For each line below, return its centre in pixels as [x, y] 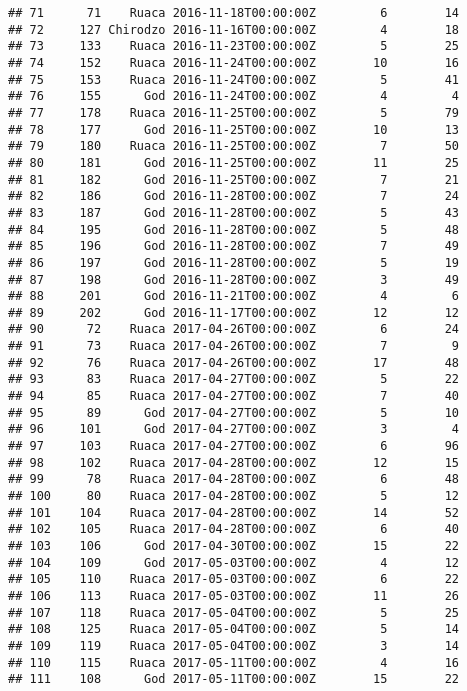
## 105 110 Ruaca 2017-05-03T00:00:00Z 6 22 [234, 579]
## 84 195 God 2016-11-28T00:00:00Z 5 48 [234, 229]
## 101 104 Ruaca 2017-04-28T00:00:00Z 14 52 [234, 512]
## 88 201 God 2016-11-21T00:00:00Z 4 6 [234, 296]
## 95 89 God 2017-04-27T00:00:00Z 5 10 [234, 412]
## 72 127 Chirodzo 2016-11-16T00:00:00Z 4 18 [234, 29]
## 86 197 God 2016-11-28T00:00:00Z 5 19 [234, 262]
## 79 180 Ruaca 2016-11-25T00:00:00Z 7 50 [234, 146]
